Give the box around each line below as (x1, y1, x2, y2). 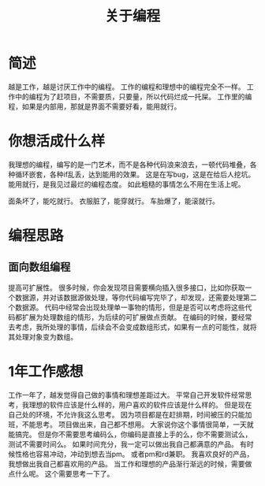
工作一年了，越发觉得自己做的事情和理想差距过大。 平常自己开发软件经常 (8, 390, 245, 399)
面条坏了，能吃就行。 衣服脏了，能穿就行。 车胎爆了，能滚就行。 (8, 196, 219, 206)
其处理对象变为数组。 (8, 332, 77, 341)
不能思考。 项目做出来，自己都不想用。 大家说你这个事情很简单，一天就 (21, 419, 254, 429)
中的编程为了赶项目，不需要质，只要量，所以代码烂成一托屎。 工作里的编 (14, 91, 252, 101)
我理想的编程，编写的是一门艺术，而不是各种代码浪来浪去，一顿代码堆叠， (8, 159, 250, 169)
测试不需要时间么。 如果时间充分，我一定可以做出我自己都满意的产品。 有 (8, 439, 247, 449)
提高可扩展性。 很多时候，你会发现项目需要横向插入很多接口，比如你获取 (8, 283, 245, 292)
